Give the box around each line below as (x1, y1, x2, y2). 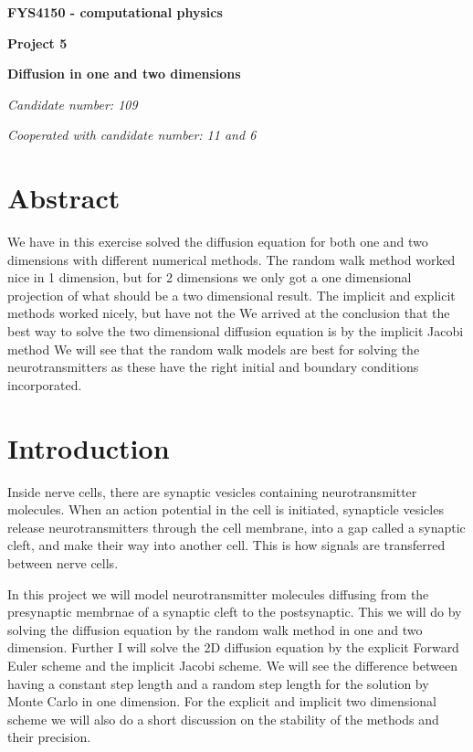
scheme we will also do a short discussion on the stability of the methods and (7, 709, 439, 728)
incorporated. (7, 375, 82, 394)
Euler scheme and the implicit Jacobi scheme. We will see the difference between (7, 655, 457, 674)
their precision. (7, 727, 91, 747)
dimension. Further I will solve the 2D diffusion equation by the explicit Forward (7, 638, 459, 657)
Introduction (7, 429, 170, 466)
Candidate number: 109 (7, 94, 138, 113)
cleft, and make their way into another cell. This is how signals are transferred (7, 535, 446, 555)
